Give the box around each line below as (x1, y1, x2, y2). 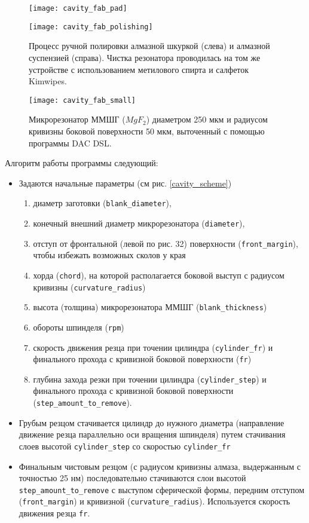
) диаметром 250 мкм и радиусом (146, 113, 268, 126)
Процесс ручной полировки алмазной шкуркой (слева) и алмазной (29, 39, 270, 52)
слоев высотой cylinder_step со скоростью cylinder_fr (19, 439, 231, 452)
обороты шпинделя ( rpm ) (33, 320, 124, 333)
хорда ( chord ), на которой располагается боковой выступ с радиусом (33, 268, 284, 281)
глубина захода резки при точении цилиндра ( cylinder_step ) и (33, 372, 267, 385)
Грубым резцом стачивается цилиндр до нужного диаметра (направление (19, 416, 284, 429)
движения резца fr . (19, 507, 90, 519)
